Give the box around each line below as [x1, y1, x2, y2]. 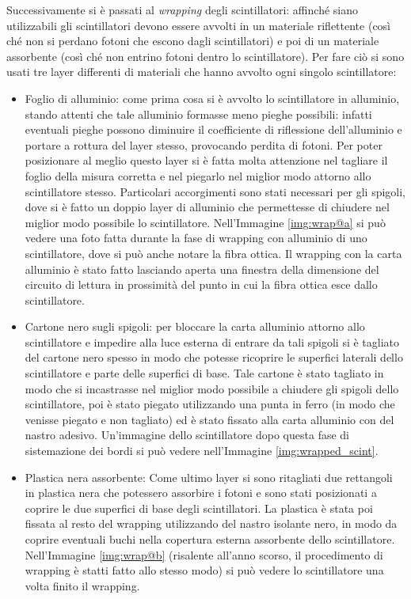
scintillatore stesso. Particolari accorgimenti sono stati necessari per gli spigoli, [25, 183, 405, 199]
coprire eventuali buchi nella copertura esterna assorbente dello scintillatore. [25, 531, 395, 547]
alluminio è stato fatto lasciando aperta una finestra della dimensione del [25, 260, 379, 277]
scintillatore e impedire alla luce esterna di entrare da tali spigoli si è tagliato [25, 333, 400, 350]
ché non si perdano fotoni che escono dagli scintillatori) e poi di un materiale [6, 32, 379, 49]
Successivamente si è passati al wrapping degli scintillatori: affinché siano [6, 2, 358, 17]
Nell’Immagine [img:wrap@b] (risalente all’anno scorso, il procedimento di [25, 546, 383, 563]
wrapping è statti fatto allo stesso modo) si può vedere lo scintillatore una [25, 562, 384, 578]
